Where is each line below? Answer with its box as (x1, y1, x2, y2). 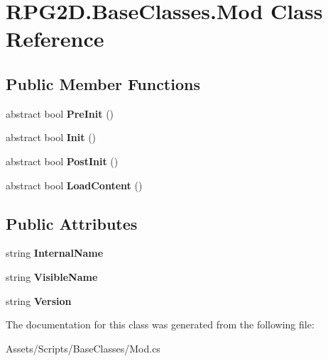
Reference (6, 24, 104, 53)
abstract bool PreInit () (6, 106, 114, 121)
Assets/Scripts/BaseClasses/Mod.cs (6, 340, 160, 355)
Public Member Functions (6, 72, 200, 94)
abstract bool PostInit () (6, 153, 119, 168)
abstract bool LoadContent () (6, 177, 143, 192)
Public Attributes (6, 212, 138, 234)
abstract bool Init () (6, 130, 97, 145)
